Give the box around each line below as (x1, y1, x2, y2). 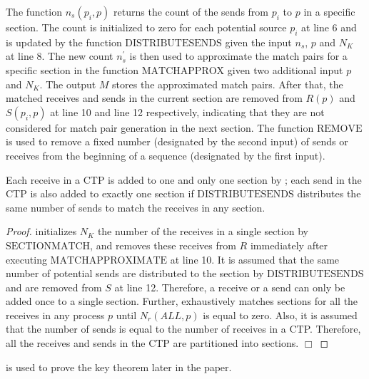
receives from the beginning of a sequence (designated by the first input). (6, 147, 325, 162)
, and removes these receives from (90, 237, 236, 252)
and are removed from (6, 279, 102, 294)
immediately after (250, 237, 328, 252)
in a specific (303, 4, 355, 19)
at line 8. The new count (6, 48, 113, 63)
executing (6, 251, 47, 266)
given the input (225, 34, 292, 49)
